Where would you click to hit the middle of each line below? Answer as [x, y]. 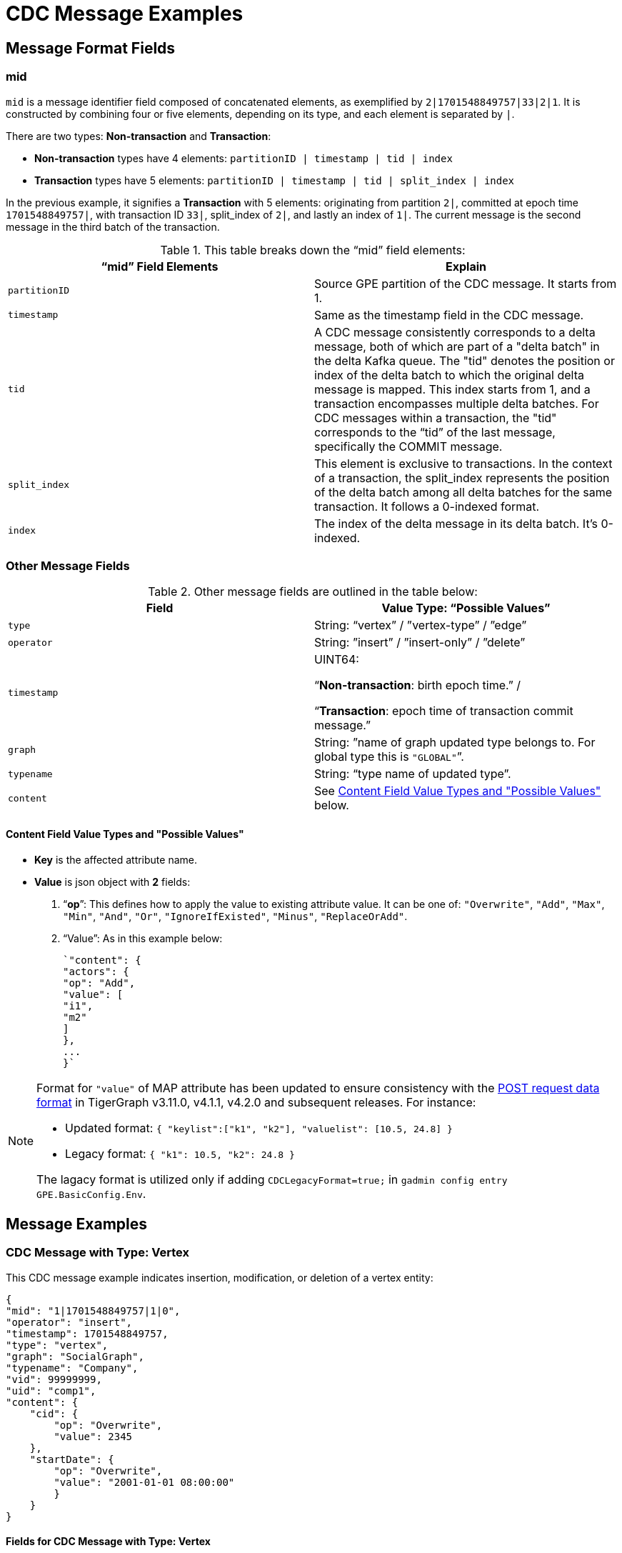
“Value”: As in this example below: [143, 938]
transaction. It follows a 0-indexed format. [427, 506]
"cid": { [54, 1413]
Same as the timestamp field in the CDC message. [449, 315]
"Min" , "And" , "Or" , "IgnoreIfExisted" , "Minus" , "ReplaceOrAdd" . [235, 916]
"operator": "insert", [69, 1322]
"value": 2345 [93, 1436]
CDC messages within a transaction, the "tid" [436, 418]
